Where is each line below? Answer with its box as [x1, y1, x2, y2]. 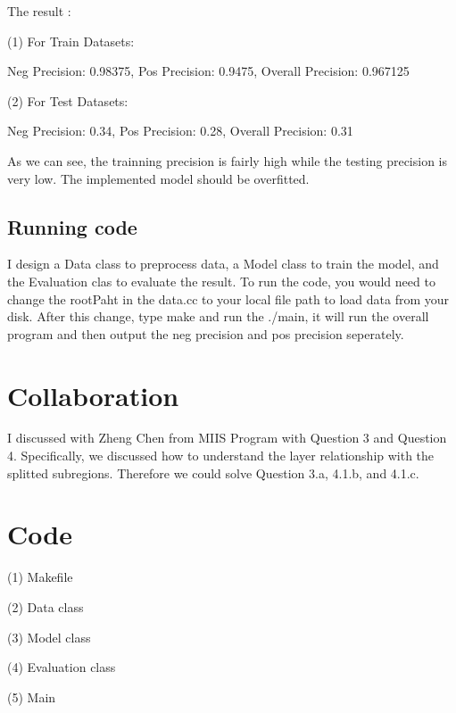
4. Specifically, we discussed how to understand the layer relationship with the [7, 446, 435, 465]
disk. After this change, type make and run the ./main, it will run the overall [7, 307, 429, 326]
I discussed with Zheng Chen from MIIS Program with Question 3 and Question [7, 428, 447, 447]
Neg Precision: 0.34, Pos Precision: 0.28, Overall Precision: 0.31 [7, 121, 353, 140]
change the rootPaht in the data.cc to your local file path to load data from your [7, 289, 450, 308]
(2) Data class [7, 597, 84, 616]
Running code [7, 212, 137, 240]
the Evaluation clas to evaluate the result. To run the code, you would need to [7, 271, 435, 290]
